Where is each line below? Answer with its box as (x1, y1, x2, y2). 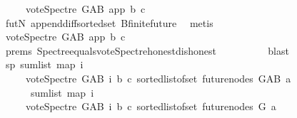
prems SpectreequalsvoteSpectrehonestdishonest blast (5, 43, 289, 58)
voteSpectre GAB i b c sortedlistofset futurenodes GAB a (25, 70, 291, 85)
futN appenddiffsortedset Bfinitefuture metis (5, 15, 213, 30)
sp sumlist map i (5, 57, 84, 72)
